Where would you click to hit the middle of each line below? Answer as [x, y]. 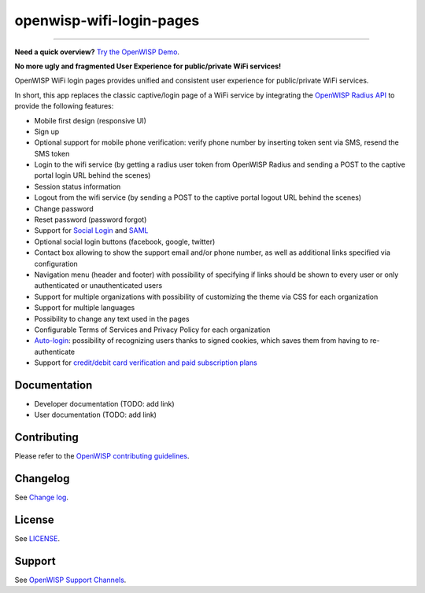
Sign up [47, 131]
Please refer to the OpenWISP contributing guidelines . [102, 456]
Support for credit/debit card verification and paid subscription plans [146, 363]
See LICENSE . [37, 539]
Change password [64, 208]
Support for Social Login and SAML [91, 230]
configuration [56, 263]
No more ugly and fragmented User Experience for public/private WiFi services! [148, 66]
